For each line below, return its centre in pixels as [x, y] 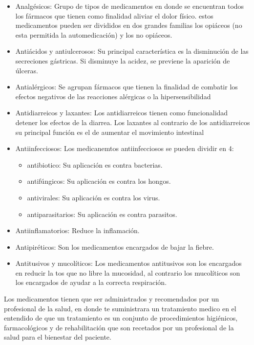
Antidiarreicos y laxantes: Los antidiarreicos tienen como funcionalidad [122, 113]
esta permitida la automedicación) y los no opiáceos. [94, 34]
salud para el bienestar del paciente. [58, 337]
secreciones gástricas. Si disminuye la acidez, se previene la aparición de [123, 60]
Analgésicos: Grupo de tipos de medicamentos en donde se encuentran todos [130, 6]
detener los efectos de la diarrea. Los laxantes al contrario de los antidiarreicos [133, 122]
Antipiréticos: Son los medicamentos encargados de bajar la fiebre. [115, 247]
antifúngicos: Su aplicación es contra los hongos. [99, 181]
